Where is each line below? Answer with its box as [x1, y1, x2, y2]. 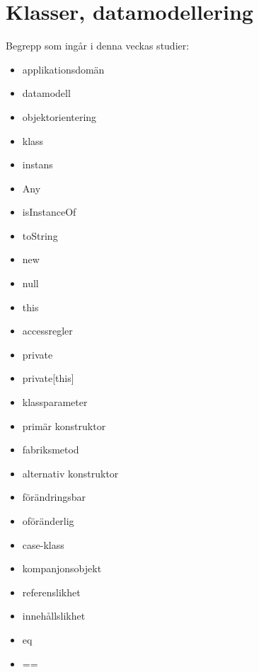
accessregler [22, 323, 73, 338]
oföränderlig [22, 514, 74, 528]
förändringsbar [22, 489, 86, 504]
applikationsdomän [22, 62, 105, 76]
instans [22, 157, 53, 172]
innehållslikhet [22, 608, 86, 623]
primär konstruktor [22, 418, 106, 433]
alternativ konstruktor [22, 465, 119, 480]
